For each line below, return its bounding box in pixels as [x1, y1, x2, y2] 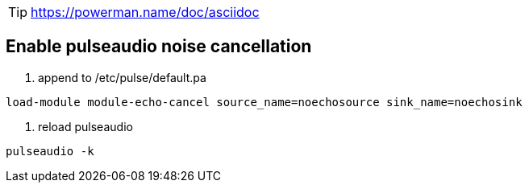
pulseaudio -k [6, 144, 94, 158]
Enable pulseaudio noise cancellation [6, 36, 312, 57]
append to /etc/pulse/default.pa [38, 70, 206, 84]
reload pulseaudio [38, 119, 133, 134]
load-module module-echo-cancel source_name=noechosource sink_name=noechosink [6, 95, 523, 109]
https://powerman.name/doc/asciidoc [31, 4, 260, 20]
